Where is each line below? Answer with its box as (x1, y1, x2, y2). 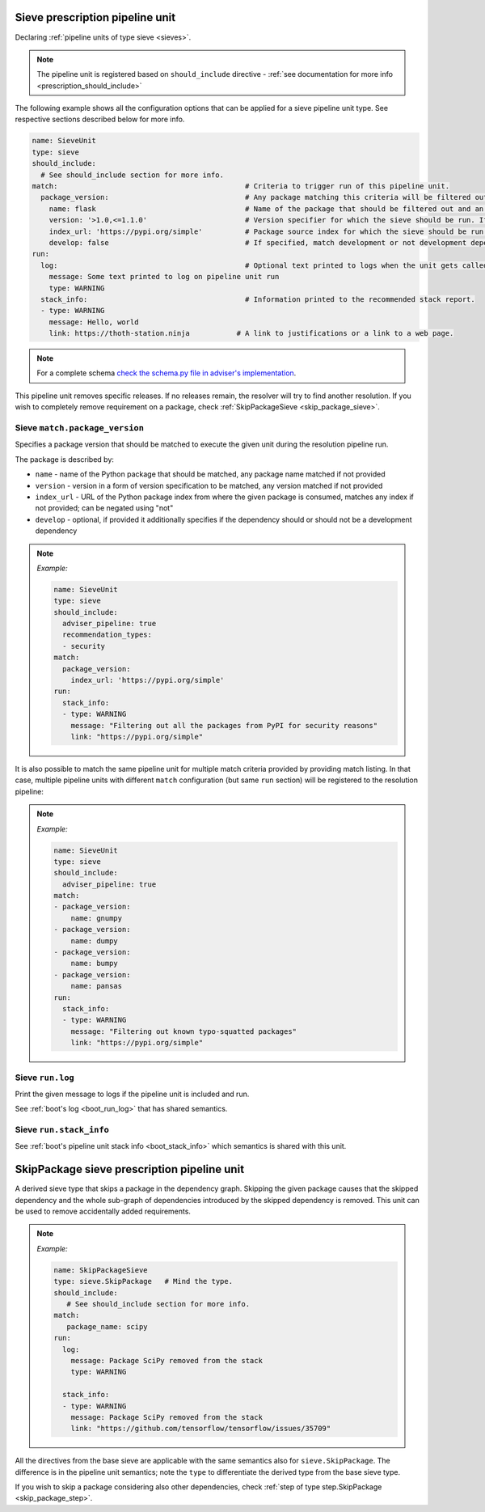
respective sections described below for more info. (15, 114, 185, 125)
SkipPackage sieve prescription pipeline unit (15, 1163, 245, 1176)
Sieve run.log (15, 1072, 74, 1083)
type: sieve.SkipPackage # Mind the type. (53, 1277, 234, 1286)
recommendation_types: (61, 630, 153, 639)
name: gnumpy (70, 913, 123, 922)
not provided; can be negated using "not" (35, 503, 174, 513)
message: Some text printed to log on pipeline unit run (48, 272, 280, 282)
